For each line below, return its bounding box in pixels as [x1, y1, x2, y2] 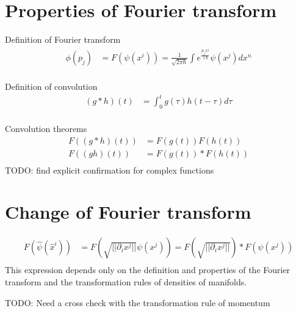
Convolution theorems [5, 122, 87, 134]
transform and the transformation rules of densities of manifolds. [5, 276, 247, 288]
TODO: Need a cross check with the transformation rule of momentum [5, 296, 270, 309]
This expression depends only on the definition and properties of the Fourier [5, 263, 291, 276]
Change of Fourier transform [5, 199, 251, 224]
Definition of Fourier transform [5, 33, 121, 46]
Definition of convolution [5, 80, 98, 93]
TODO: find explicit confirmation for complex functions [5, 163, 214, 176]
